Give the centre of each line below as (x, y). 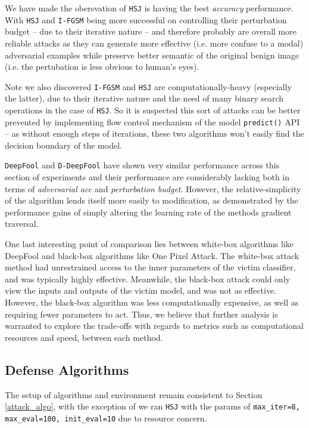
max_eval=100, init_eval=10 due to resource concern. (106, 418)
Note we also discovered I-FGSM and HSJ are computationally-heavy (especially (149, 86)
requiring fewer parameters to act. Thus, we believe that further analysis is (141, 314)
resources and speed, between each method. (84, 337)
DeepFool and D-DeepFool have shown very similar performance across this (142, 165)
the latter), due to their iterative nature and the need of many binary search (144, 98)
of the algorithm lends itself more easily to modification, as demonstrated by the (152, 200)
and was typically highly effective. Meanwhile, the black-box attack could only (148, 278)
